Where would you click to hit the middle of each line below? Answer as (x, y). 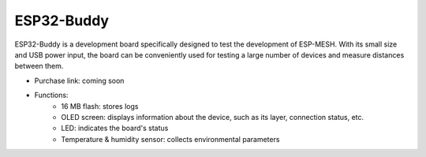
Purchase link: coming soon (79, 80)
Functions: (51, 95)
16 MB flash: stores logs (100, 106)
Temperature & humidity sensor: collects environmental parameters (170, 139)
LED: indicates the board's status (115, 128)
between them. (39, 66)
